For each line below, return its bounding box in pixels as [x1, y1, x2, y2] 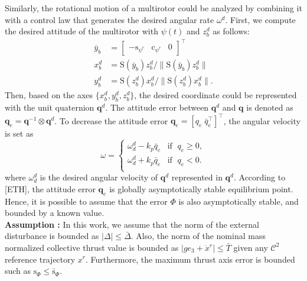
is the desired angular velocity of [40, 171, 158, 183]
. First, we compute [225, 13, 296, 25]
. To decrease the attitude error [54, 114, 168, 127]
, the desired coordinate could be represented [134, 89, 297, 101]
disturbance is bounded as [5, 230, 99, 242]
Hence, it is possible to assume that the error [5, 195, 168, 207]
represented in [171, 171, 223, 183]
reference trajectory [5, 253, 76, 265]
